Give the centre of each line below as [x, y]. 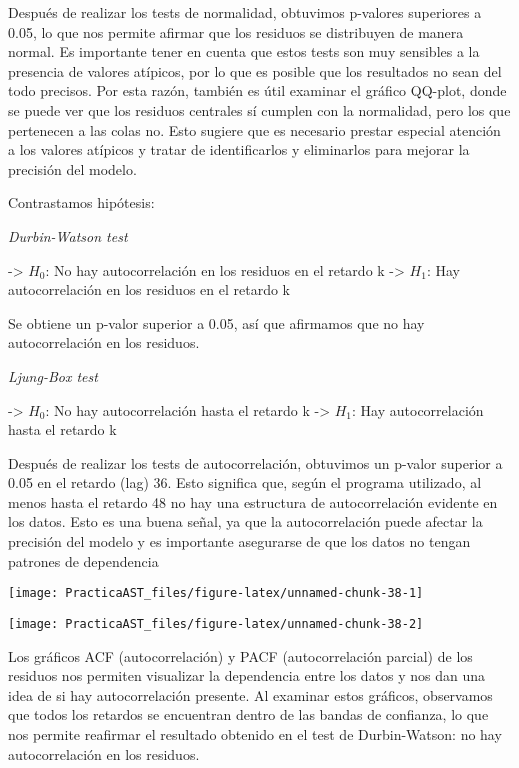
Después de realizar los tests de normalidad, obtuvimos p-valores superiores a [245, 12]
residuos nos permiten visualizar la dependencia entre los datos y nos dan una [247, 675]
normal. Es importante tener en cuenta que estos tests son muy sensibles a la [244, 51]
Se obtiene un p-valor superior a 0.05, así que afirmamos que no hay [216, 322]
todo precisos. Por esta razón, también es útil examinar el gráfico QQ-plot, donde [257, 90]
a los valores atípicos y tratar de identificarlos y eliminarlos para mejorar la [239, 149]
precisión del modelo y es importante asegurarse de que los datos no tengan [239, 541]
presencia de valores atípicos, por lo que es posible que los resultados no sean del [255, 70]
